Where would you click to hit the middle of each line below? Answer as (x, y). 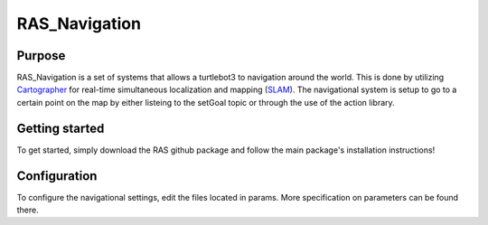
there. (28, 210)
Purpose (41, 56)
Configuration (57, 176)
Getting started (61, 128)
